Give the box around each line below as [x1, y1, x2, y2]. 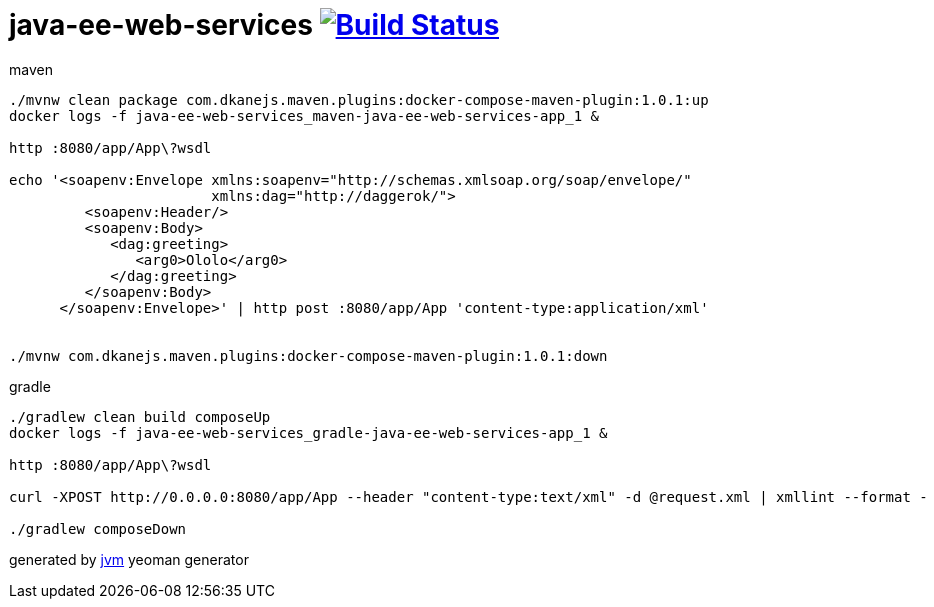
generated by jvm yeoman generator [9, 550, 249, 568]
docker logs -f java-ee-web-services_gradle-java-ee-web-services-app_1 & [9, 424, 608, 441]
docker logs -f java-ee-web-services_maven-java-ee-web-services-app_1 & [9, 107, 600, 124]
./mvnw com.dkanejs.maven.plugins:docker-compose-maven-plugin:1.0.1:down [9, 347, 608, 364]
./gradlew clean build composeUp [9, 408, 271, 425]
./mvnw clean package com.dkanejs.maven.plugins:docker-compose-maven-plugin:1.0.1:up [9, 91, 709, 108]
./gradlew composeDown [9, 520, 187, 537]
